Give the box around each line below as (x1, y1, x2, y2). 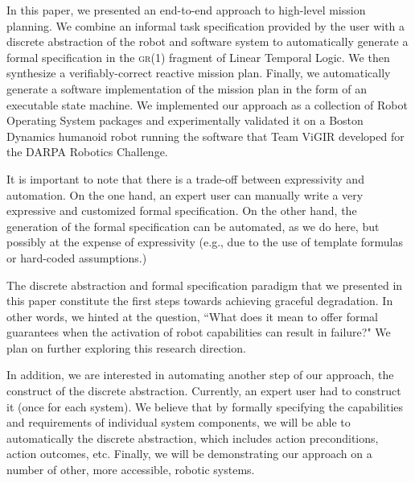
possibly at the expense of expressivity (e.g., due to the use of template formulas (6, 233, 403, 250)
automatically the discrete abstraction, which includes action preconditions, (6, 429, 379, 446)
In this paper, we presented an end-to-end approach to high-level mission (6, 2, 366, 18)
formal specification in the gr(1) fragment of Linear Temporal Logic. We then (6, 48, 390, 65)
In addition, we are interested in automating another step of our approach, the (6, 366, 394, 383)
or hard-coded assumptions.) (6, 249, 147, 266)
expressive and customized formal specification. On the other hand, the (6, 202, 357, 219)
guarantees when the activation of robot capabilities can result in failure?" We (6, 324, 391, 341)
